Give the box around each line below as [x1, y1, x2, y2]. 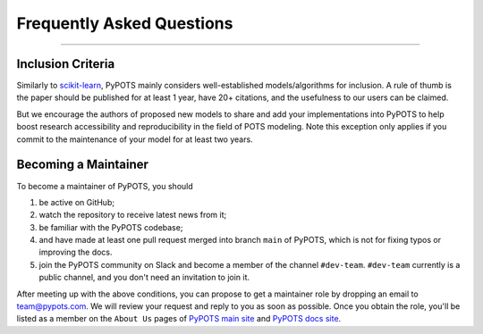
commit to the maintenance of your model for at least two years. [16, 134, 254, 145]
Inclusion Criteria [16, 56, 115, 71]
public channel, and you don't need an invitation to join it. [38, 272, 250, 283]
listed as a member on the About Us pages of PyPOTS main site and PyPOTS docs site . [16, 313, 342, 324]
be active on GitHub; [38, 196, 115, 207]
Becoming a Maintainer [16, 157, 149, 172]
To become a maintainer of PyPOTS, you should [16, 180, 194, 191]
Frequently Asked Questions [16, 13, 233, 33]
